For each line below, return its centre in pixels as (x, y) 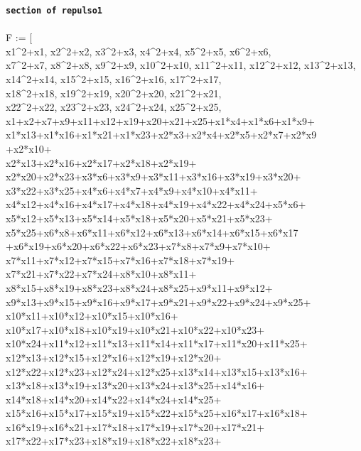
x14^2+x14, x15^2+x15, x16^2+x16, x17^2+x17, (114, 79)
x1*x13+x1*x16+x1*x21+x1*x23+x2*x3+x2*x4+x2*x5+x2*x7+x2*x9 (161, 135)
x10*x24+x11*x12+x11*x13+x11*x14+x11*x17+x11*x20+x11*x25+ (157, 343)
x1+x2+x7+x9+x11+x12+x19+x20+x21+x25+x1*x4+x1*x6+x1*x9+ (160, 120)
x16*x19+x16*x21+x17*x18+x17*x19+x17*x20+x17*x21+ (135, 426)
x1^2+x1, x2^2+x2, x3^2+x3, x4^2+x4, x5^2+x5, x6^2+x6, (139, 51)
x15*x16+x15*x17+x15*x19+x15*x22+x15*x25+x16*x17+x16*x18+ (157, 413)
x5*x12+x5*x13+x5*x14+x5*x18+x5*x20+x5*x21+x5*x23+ (139, 218)
